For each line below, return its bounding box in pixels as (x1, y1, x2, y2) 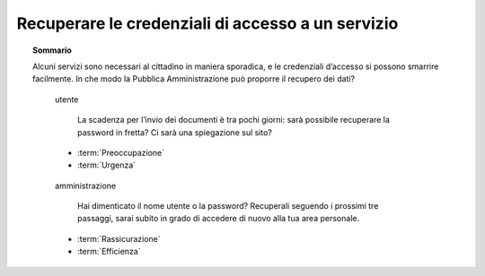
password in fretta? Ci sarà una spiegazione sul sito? (77, 126, 273, 138)
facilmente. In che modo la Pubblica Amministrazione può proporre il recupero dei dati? (32, 73, 355, 84)
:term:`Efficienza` (77, 246, 141, 257)
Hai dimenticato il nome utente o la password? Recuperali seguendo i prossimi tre (77, 201, 379, 211)
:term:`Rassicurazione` (77, 233, 161, 244)
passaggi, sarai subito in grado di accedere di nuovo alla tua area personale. (77, 213, 359, 224)
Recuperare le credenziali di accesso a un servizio (16, 13, 399, 33)
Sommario (32, 45, 72, 56)
